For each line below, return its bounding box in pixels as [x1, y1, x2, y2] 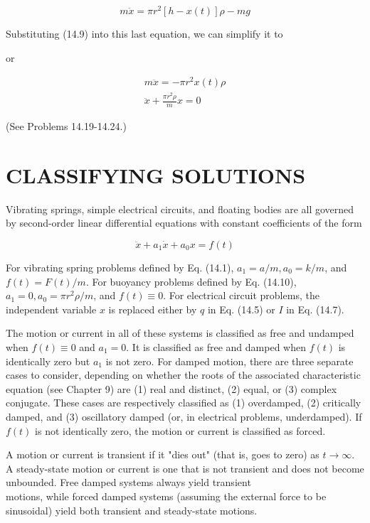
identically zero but [6, 353, 90, 368]
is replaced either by [108, 301, 197, 316]
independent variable [6, 301, 97, 316]
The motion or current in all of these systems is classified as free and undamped [6, 325, 354, 340]
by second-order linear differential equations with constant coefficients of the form [6, 215, 362, 230]
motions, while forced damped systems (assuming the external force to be [6, 488, 327, 503]
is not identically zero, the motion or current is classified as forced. [35, 423, 326, 438]
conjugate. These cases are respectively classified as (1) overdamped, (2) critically [6, 395, 361, 410]
